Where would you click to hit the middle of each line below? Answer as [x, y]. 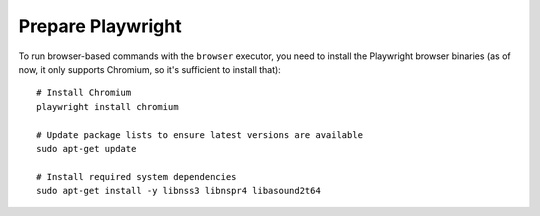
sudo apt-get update [86, 148]
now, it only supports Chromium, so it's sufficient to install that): [150, 69]
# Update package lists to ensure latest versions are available [200, 134]
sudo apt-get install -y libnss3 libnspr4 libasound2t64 [179, 191]
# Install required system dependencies [136, 176]
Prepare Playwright [100, 26]
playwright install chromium [107, 106]
